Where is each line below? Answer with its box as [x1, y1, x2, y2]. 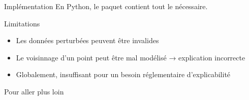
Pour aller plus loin [4, 86, 64, 96]
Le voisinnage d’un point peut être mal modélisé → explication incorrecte [16, 52, 245, 62]
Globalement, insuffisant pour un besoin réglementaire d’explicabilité [16, 69, 231, 80]
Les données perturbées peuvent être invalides [16, 35, 159, 46]
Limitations [4, 18, 40, 28]
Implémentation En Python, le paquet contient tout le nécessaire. [4, 1, 208, 11]
